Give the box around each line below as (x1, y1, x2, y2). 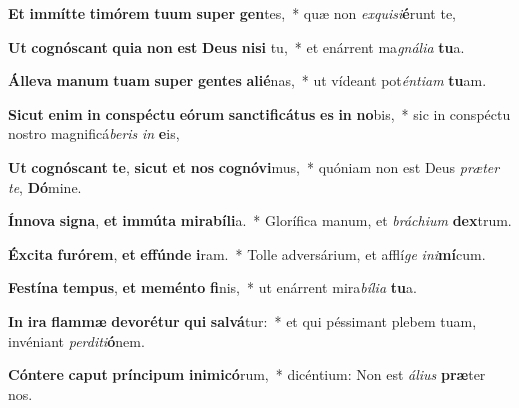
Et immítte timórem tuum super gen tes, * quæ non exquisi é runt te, (8, 3, 456, 23)
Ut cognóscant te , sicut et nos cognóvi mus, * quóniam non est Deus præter (8, 156, 500, 177)
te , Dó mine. (8, 176, 82, 197)
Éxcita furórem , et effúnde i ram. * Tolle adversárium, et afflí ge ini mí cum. (8, 243, 486, 264)
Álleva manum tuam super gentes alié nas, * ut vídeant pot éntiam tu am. (8, 70, 487, 91)
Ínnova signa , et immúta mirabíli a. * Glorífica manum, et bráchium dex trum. (8, 210, 512, 231)
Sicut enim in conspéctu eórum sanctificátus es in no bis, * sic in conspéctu (8, 103, 511, 124)
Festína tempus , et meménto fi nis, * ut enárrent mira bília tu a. (8, 277, 417, 298)
